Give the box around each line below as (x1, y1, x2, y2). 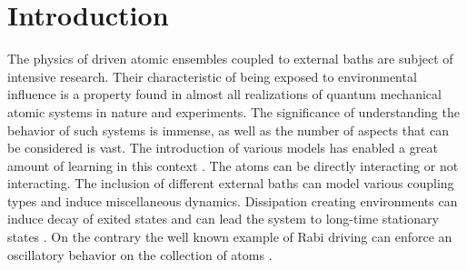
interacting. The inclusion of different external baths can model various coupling (7, 174, 454, 193)
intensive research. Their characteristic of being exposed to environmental (7, 66, 417, 85)
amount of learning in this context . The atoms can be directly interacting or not (7, 155, 459, 175)
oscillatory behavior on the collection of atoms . (7, 245, 273, 264)
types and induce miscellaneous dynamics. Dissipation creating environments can (7, 191, 458, 210)
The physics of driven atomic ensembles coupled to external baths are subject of (7, 49, 453, 68)
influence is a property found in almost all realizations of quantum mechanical (7, 85, 442, 104)
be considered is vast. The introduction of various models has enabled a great (7, 138, 438, 157)
